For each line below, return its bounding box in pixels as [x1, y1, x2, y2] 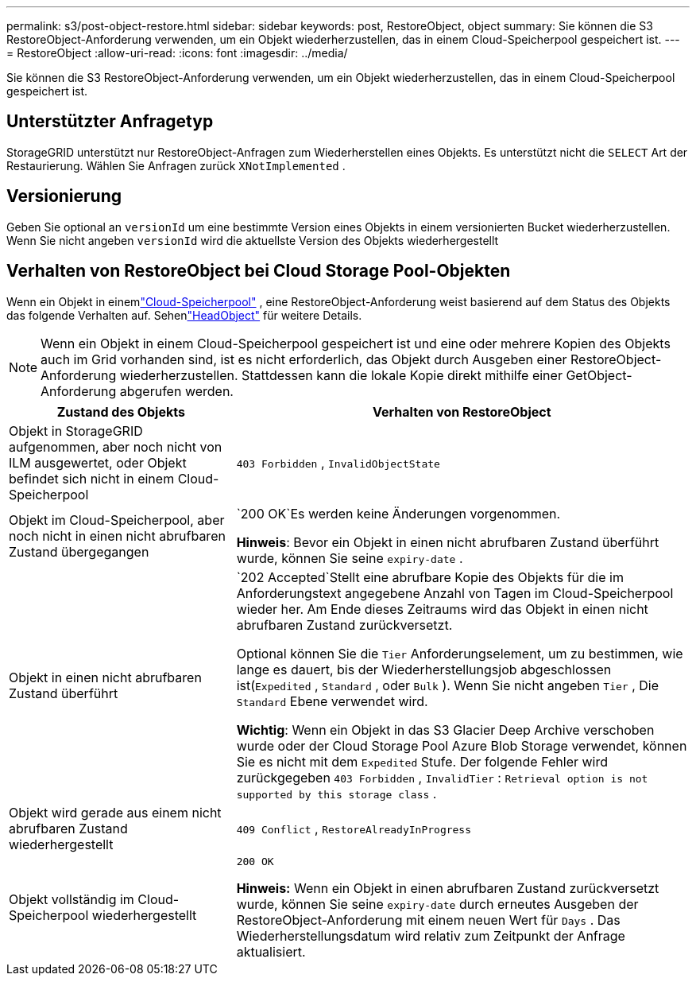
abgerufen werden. [119, 382, 234, 399]
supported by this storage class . [236, 785, 437, 802]
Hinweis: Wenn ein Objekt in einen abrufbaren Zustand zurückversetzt [236, 879, 659, 896]
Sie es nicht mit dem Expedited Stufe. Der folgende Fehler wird [236, 753, 609, 770]
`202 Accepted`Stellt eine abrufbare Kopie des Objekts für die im [236, 569, 624, 585]
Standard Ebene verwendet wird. [236, 693, 428, 709]
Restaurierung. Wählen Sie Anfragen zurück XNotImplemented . [6, 158, 346, 173]
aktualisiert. [236, 943, 306, 960]
